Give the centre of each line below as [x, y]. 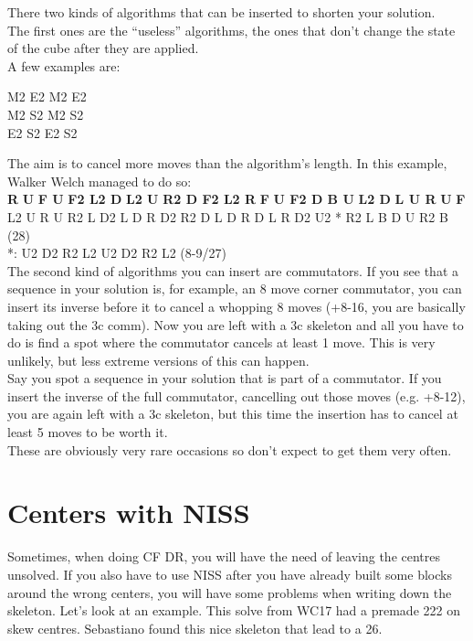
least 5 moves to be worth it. [88, 432]
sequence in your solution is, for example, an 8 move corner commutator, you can [235, 288]
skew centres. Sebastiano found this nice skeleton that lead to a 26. [195, 628]
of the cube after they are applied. [103, 48]
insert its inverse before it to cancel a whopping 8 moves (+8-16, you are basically [236, 306]
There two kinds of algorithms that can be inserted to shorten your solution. [221, 12]
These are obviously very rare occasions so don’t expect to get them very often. [230, 449]
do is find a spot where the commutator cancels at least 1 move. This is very [221, 342]
